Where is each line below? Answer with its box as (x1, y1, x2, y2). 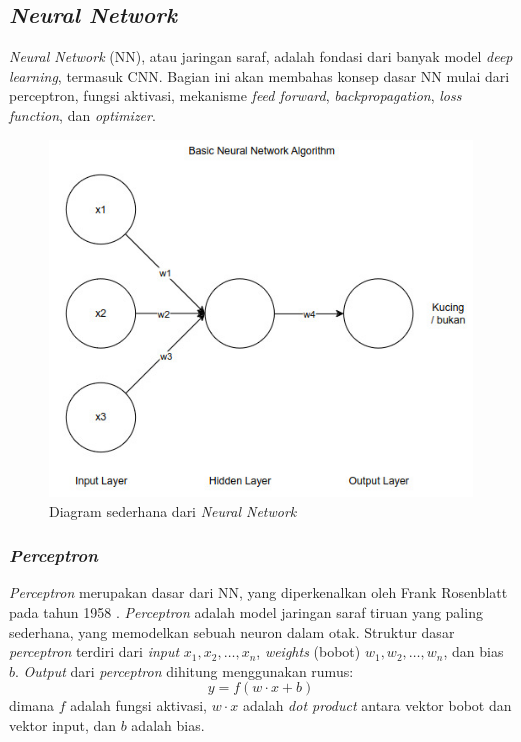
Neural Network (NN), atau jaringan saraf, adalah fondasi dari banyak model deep (9, 46, 513, 67)
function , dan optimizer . (9, 104, 156, 125)
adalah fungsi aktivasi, (70, 695, 208, 716)
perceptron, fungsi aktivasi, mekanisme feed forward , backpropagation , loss (9, 85, 462, 106)
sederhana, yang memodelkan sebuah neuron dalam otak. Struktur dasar (9, 621, 455, 642)
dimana (9, 695, 55, 716)
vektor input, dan (9, 714, 117, 735)
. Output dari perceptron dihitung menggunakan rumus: (15, 660, 354, 681)
